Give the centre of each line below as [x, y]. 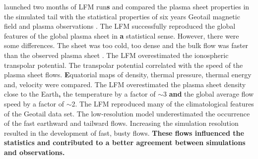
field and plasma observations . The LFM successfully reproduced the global [120, 26]
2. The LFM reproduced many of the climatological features [163, 103]
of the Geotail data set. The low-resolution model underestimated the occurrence [127, 113]
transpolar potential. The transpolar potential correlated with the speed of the [124, 65]
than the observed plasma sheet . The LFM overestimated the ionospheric [116, 55]
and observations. [34, 152]
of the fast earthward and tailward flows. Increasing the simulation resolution [121, 123]
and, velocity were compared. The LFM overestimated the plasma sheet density [125, 84]
